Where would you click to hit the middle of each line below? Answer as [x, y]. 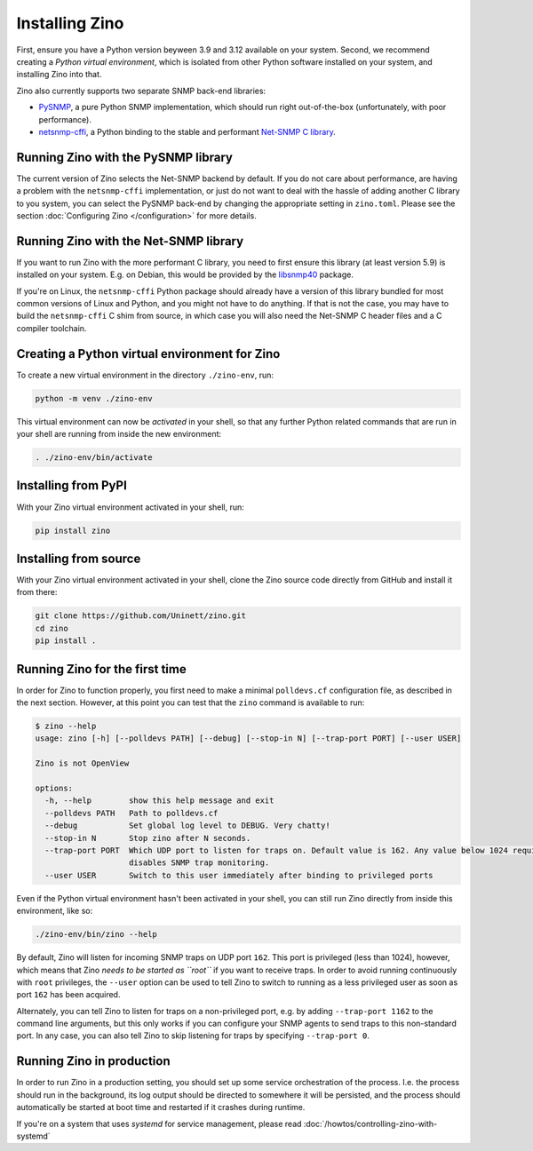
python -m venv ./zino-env [94, 398]
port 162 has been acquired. [68, 995]
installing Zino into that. [59, 75]
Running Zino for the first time [101, 669]
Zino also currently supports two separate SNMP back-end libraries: [141, 91]
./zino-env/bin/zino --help [96, 934]
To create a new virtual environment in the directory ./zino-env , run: [145, 375]
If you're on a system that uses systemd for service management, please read [159, 1123]
